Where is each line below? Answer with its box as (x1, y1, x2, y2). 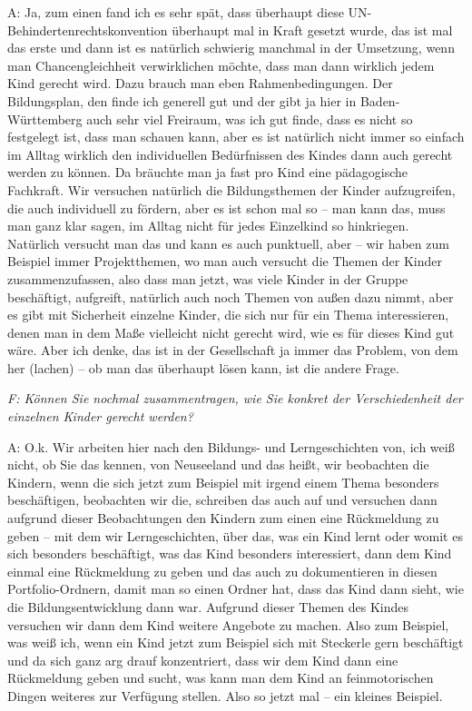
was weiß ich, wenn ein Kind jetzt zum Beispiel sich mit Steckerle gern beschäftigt (7, 633, 464, 652)
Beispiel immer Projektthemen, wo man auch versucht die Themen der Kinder (7, 252, 443, 271)
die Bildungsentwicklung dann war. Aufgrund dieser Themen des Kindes (7, 597, 409, 616)
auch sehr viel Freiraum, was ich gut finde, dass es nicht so (86, 109, 413, 128)
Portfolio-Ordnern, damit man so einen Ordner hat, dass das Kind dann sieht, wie (7, 579, 464, 598)
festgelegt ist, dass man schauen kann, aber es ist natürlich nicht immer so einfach (7, 127, 465, 146)
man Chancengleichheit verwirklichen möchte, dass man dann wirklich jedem (7, 55, 435, 74)
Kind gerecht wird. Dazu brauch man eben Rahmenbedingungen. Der (7, 74, 393, 93)
